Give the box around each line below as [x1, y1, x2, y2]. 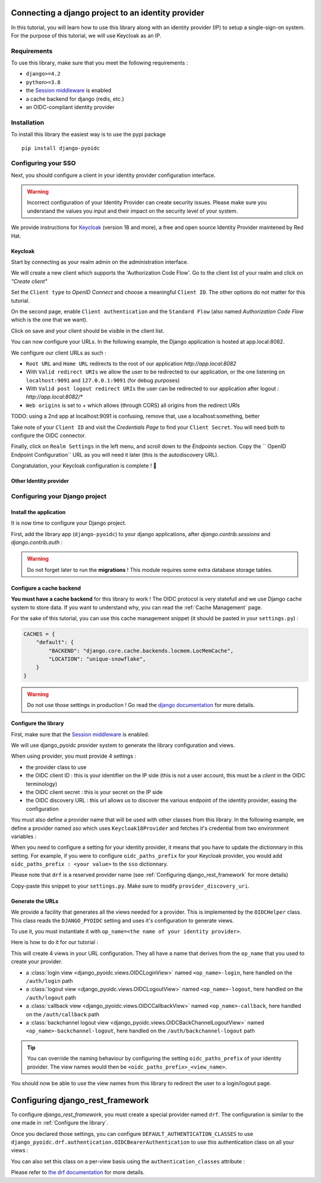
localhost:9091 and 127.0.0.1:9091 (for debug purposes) [26, 376, 180, 384]
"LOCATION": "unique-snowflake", [48, 656, 146, 662]
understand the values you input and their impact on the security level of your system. [27, 207, 238, 214]
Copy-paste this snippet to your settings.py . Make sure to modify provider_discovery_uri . [11, 882, 250, 889]
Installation [11, 118, 45, 126]
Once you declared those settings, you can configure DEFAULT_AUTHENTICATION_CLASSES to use [11, 1130, 254, 1137]
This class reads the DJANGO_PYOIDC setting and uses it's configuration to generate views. [11, 917, 234, 924]
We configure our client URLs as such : [11, 349, 106, 356]
